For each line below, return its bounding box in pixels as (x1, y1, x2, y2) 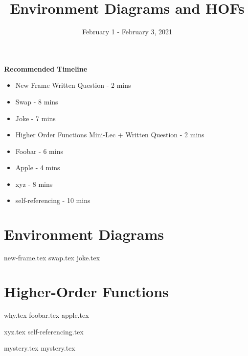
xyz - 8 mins (15, 178, 53, 189)
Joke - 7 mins (15, 113, 56, 123)
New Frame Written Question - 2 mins (15, 80, 131, 90)
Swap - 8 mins (15, 96, 58, 106)
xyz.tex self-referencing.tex (4, 326, 84, 336)
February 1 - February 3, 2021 (82, 26, 173, 37)
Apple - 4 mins (15, 162, 60, 173)
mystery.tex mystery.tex (4, 343, 75, 353)
